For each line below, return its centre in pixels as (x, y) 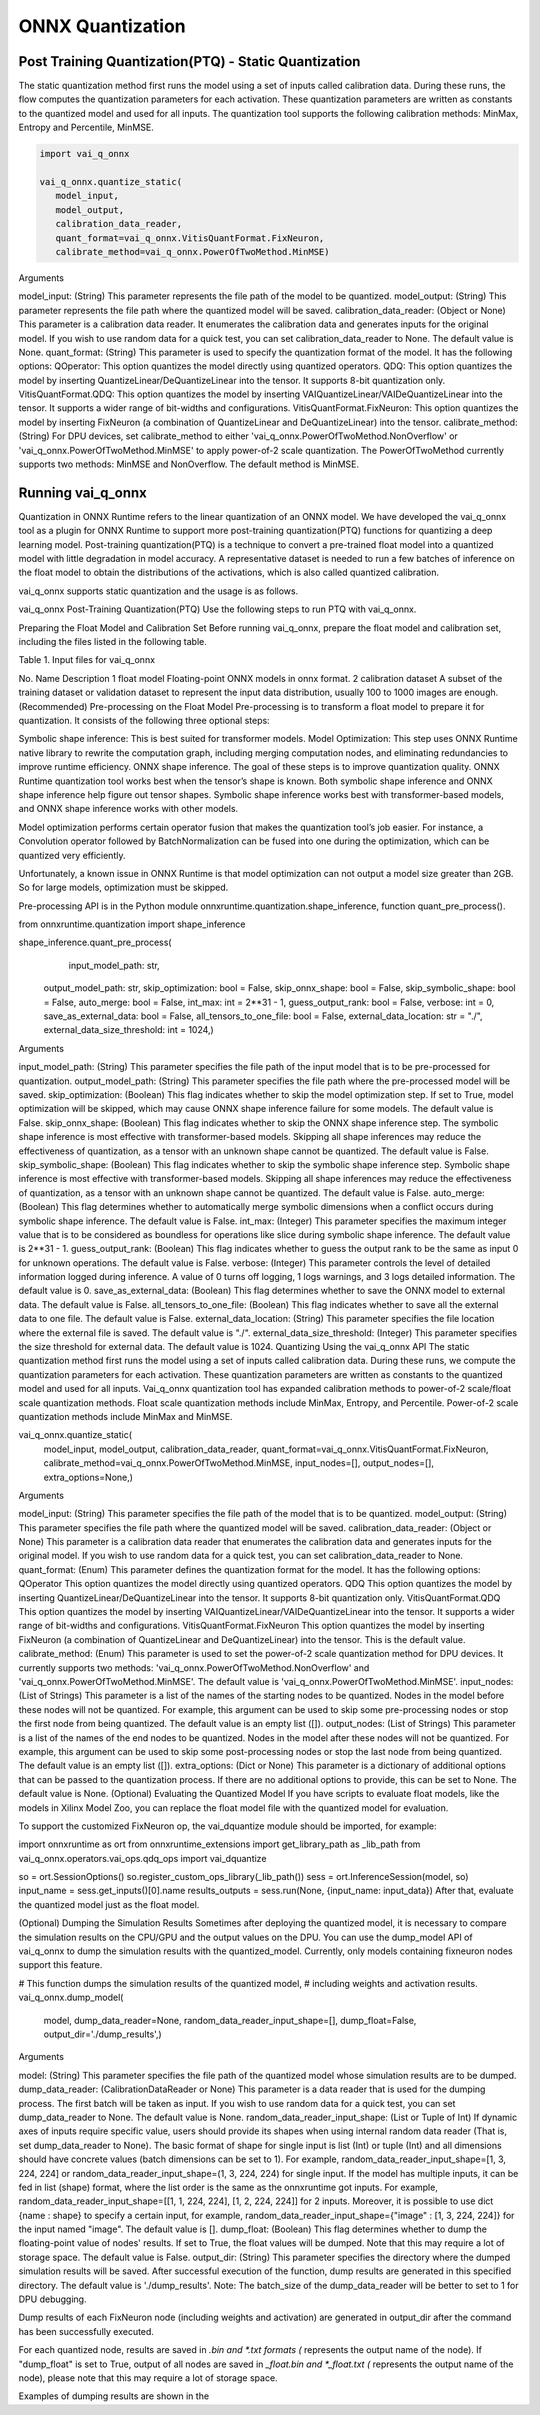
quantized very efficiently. (72, 855)
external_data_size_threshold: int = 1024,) (128, 1030)
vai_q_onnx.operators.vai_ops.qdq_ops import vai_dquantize (142, 1858)
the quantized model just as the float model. (109, 1904)
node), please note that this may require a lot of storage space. (148, 2377)
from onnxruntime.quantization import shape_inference (132, 924)
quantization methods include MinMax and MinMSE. (126, 1416)
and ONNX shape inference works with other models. (128, 809)
